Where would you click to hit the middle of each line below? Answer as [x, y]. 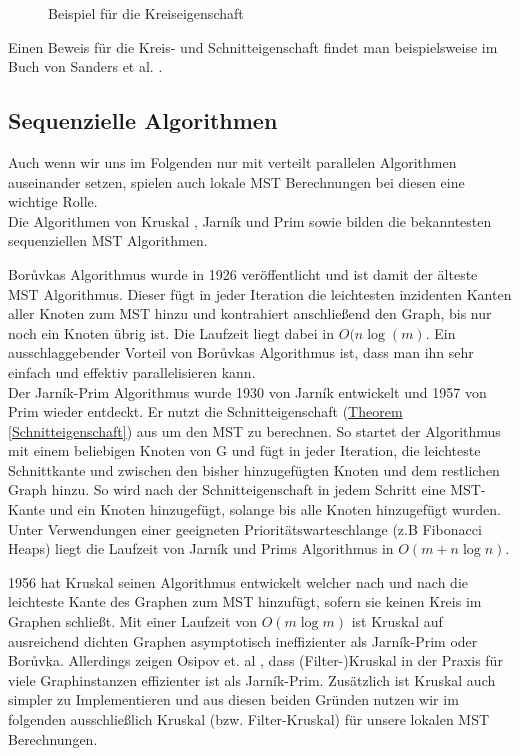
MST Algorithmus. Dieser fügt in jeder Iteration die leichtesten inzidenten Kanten [260, 293]
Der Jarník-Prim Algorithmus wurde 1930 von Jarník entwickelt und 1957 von [247, 391]
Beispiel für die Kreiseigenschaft [146, 13]
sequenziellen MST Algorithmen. [108, 240]
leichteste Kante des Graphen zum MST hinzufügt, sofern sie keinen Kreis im [245, 601]
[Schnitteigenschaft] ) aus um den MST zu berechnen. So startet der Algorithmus [254, 430]
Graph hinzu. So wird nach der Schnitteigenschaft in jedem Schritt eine [227, 489]
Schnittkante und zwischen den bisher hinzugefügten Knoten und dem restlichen [254, 469]
